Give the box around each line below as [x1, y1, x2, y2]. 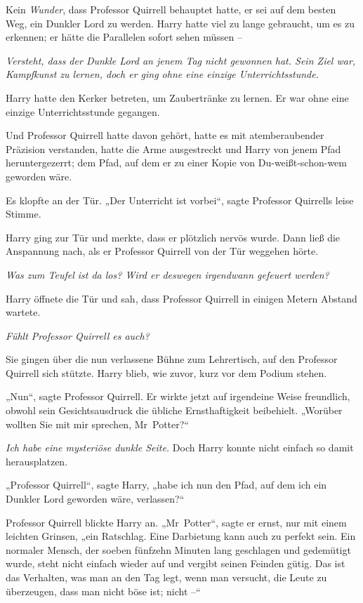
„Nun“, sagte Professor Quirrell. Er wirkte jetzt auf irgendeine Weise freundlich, [6, 389, 350, 404]
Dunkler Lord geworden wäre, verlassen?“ [6, 491, 185, 506]
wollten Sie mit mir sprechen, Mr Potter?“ [6, 416, 189, 431]
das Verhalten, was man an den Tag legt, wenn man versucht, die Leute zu [6, 570, 327, 584]
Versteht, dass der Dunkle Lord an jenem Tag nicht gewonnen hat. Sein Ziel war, [6, 53, 356, 67]
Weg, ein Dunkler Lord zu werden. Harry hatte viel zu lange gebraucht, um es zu [6, 15, 355, 30]
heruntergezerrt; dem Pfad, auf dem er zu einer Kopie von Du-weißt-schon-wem [6, 155, 347, 170]
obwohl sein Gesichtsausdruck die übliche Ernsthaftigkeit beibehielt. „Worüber [6, 403, 343, 418]
